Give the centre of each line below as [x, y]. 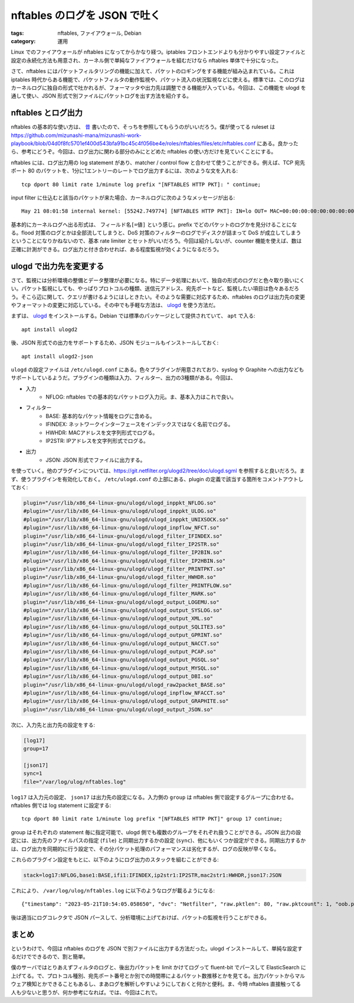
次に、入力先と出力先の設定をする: [53, 725]
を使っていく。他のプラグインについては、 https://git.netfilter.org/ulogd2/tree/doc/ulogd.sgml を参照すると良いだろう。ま [158, 471]
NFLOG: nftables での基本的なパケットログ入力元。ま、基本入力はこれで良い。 [141, 397]
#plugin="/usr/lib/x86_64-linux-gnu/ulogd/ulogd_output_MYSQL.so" [121, 668]
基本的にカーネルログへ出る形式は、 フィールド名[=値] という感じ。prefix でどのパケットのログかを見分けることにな [154, 224]
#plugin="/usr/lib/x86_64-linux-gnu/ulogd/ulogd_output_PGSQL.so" [121, 660]
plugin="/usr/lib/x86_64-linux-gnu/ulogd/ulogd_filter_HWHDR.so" [120, 577]
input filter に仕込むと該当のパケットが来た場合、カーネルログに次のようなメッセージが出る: [123, 197]
